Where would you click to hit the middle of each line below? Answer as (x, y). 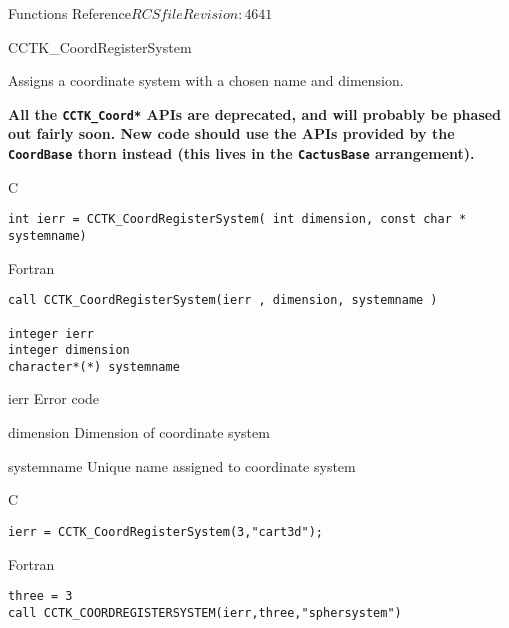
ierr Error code (54, 398)
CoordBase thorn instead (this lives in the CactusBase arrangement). (241, 153)
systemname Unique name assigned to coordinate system (182, 465)
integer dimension (69, 350)
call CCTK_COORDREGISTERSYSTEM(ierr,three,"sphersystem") (205, 612)
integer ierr (51, 333)
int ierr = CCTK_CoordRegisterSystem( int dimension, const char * (237, 219)
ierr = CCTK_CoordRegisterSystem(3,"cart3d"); (165, 531)
